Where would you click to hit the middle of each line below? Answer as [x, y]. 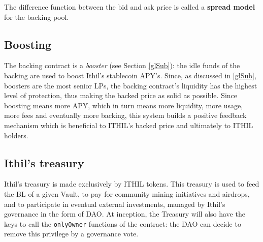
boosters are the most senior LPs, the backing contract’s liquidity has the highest [131, 85]
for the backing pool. [37, 17]
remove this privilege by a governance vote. [71, 234]
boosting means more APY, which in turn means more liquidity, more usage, [124, 105]
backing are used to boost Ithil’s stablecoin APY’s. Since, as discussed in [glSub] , [130, 75]
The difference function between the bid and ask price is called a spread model [130, 7]
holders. [16, 135]
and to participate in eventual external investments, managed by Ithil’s [115, 204]
